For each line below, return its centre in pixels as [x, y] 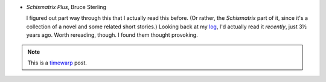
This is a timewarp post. [57, 63]
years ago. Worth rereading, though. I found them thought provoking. [112, 35]
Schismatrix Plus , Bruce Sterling [66, 7]
